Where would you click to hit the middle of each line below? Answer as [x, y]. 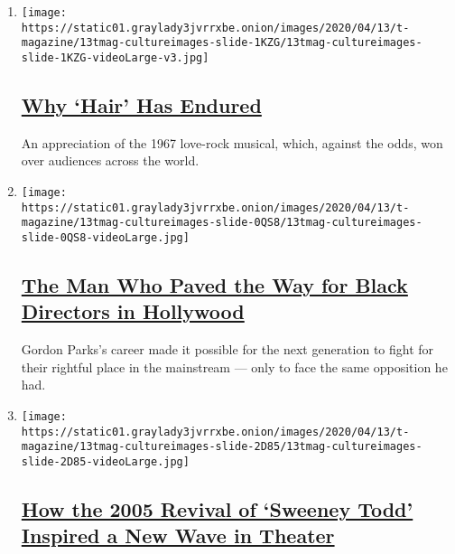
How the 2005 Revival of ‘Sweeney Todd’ [217, 509]
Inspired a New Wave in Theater [178, 535]
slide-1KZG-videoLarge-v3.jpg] [115, 57]
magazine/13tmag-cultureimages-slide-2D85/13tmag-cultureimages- [222, 447]
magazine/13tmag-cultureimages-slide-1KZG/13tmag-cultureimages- [222, 43]
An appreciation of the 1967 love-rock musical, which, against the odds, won [232, 142]
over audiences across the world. [110, 160]
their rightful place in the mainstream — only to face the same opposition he [234, 366]
